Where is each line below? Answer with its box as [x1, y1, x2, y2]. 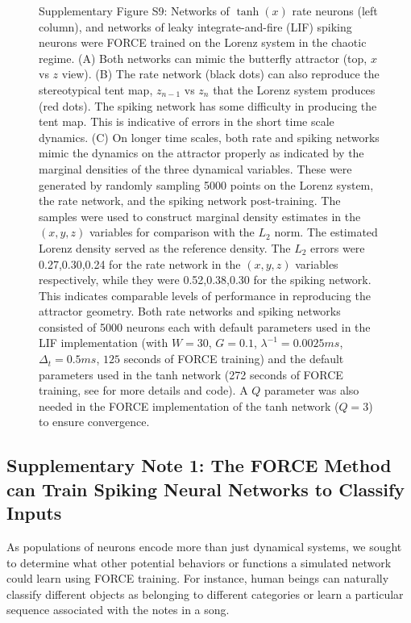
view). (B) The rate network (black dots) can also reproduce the [61, 65, 380, 82]
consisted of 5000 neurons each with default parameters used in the [39, 318, 371, 335]
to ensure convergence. [39, 413, 150, 430]
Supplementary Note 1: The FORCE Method [6, 453, 392, 478]
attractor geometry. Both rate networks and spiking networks [39, 303, 341, 320]
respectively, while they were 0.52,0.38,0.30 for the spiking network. [39, 271, 372, 288]
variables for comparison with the [89, 224, 255, 240]
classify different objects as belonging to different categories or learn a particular [6, 585, 404, 602]
